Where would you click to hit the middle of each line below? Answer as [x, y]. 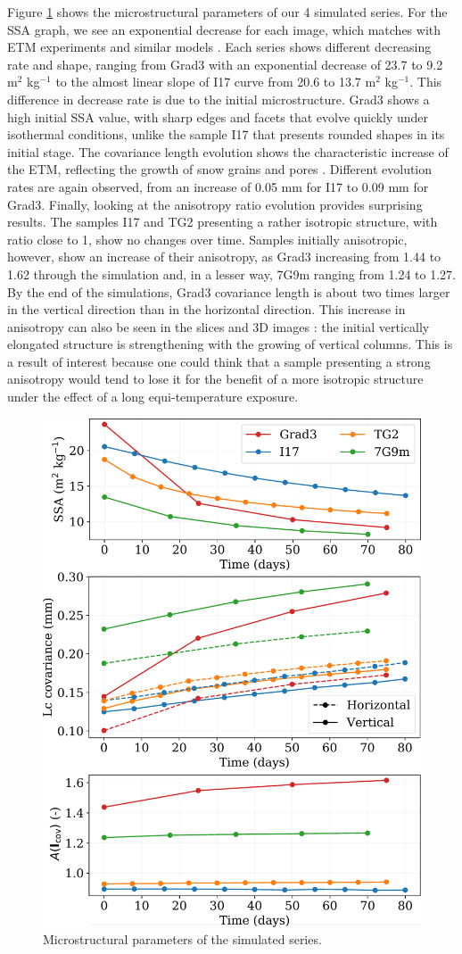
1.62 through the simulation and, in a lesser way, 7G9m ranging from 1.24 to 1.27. [231, 274]
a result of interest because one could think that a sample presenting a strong [219, 361]
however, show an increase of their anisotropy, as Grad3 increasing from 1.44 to [224, 257]
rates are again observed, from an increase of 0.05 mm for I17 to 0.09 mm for [218, 186]
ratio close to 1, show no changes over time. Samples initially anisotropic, [207, 239]
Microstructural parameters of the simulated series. [182, 939]
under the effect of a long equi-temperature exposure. [153, 397]
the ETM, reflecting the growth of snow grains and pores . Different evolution [220, 169]
